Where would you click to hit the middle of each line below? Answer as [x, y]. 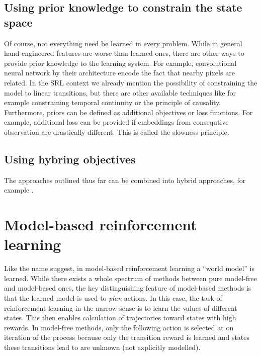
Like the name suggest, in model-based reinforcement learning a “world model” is [129, 268]
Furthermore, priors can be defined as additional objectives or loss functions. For [128, 112]
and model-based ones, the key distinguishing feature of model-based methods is [128, 288]
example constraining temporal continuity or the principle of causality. [113, 102]
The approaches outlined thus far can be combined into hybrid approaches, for [125, 180]
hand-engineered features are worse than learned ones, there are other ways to [124, 53]
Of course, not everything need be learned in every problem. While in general [123, 43]
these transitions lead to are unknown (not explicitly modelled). [102, 347]
